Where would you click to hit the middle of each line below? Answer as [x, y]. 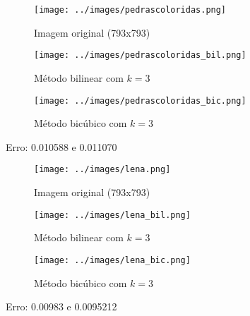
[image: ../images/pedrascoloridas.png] [130, 10]
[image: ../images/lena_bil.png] [112, 215]
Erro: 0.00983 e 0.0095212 [61, 306]
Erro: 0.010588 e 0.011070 [61, 146]
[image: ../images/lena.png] [102, 170]
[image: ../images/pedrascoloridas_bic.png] [140, 101]
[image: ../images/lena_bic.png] [112, 260]
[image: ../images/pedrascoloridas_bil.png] [140, 55]
